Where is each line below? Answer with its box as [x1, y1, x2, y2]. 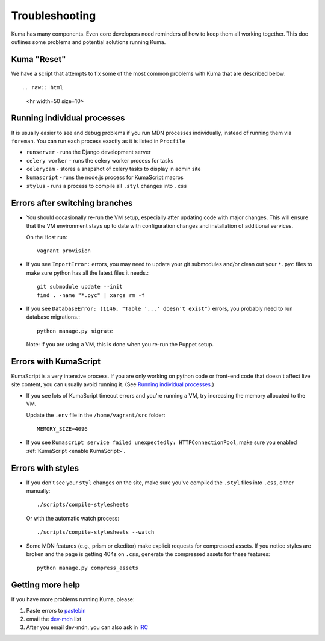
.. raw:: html [22, 84, 63, 91]
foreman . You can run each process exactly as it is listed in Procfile [11, 137, 186, 145]
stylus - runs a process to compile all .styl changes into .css [26, 182, 187, 189]
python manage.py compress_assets [37, 564, 138, 572]
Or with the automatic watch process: [26, 514, 120, 522]
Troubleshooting [11, 9, 96, 22]
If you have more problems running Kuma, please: [11, 596, 135, 603]
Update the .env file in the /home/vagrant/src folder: [26, 411, 166, 419]
